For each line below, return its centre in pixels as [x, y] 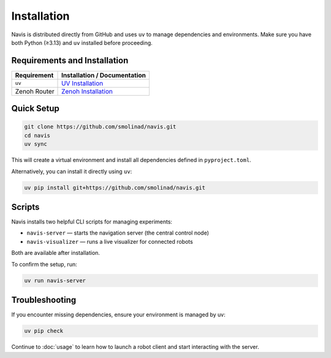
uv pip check [44, 331]
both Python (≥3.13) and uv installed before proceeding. [82, 42]
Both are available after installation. [56, 253]
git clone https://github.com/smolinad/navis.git [100, 127]
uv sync [36, 144]
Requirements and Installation [70, 60]
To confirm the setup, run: [44, 264]
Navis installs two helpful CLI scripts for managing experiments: [92, 222]
